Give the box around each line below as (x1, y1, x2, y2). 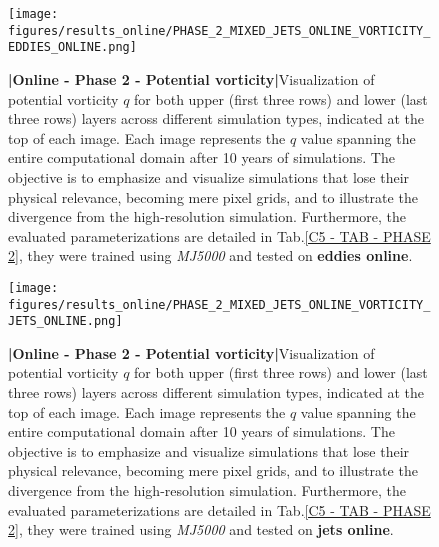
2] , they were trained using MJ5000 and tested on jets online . (8, 519, 394, 540)
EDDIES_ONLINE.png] (8, 40, 137, 55)
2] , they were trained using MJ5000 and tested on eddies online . (8, 245, 413, 266)
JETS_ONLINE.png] (8, 314, 123, 329)
